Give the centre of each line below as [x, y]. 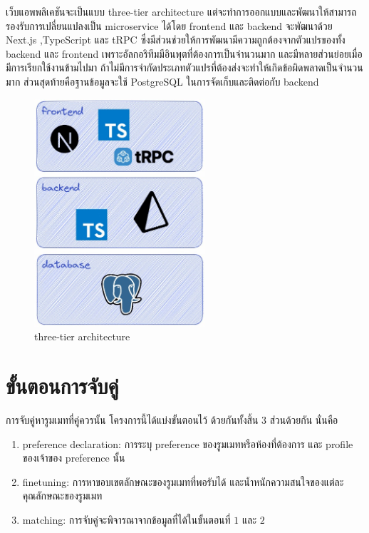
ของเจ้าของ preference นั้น [74, 458]
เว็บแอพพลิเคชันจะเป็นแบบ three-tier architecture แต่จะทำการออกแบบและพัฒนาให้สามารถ [181, 11]
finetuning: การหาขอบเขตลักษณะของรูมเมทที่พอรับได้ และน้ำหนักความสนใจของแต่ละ [183, 481]
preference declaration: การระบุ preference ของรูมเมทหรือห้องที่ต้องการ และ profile [188, 443]
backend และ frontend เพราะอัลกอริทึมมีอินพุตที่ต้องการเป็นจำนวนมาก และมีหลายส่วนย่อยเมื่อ [184, 53]
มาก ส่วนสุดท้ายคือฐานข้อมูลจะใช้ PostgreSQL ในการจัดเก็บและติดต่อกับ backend [162, 81]
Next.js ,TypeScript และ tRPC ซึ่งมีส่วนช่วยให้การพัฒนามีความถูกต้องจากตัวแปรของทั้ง [176, 40]
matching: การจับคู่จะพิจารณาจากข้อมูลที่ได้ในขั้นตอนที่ [126, 520]
